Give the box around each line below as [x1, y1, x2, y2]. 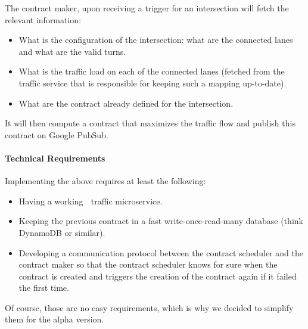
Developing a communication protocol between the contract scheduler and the [18, 246, 303, 259]
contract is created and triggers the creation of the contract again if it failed [18, 269, 297, 282]
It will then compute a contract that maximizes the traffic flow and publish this [5, 117, 295, 129]
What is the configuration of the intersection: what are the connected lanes [18, 33, 293, 46]
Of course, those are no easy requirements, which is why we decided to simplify [5, 301, 294, 314]
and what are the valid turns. [18, 45, 126, 57]
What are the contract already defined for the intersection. [18, 97, 234, 109]
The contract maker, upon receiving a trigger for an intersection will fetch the [5, 2, 289, 14]
